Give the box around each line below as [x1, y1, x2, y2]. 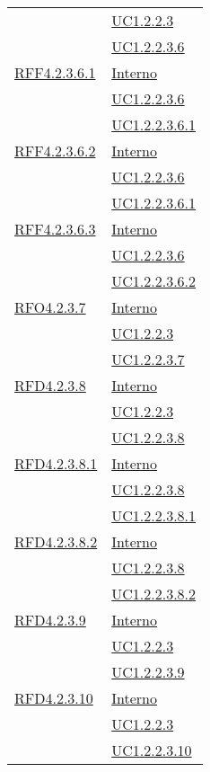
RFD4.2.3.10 [14, 688, 93, 708]
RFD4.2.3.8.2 [14, 531, 98, 552]
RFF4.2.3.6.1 [14, 62, 96, 83]
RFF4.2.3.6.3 [14, 218, 96, 239]
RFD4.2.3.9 [14, 609, 86, 630]
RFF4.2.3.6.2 [14, 140, 96, 161]
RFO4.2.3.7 [14, 297, 86, 317]
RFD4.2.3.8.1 [14, 453, 98, 474]
